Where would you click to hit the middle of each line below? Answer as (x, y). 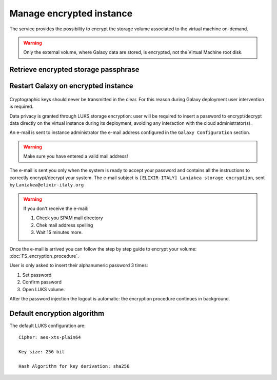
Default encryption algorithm (57, 313)
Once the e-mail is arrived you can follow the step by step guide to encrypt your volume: (103, 249)
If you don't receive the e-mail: (56, 208)
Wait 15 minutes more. (60, 232)
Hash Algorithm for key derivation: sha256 (74, 366)
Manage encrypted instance (71, 13)
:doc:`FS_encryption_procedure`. (44, 256)
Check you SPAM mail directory (70, 218)
